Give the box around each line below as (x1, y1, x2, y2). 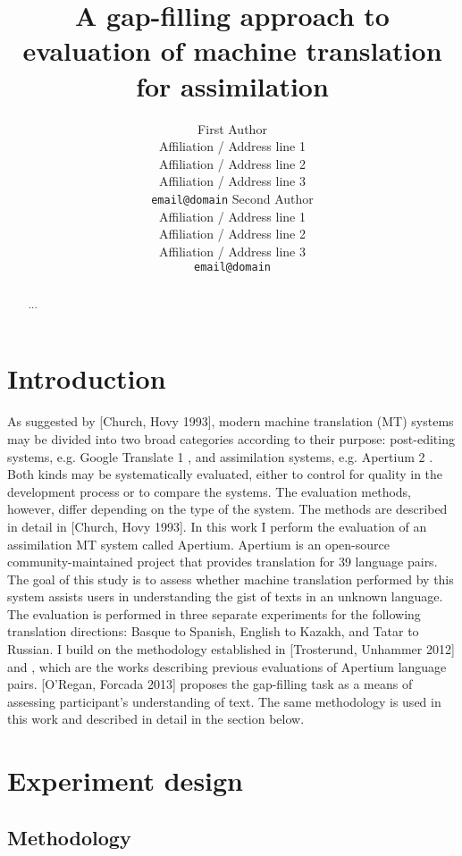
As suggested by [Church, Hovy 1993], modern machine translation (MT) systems (7, 412, 454, 431)
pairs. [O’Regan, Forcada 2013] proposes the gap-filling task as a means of (7, 675, 413, 693)
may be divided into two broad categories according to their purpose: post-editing (7, 429, 455, 448)
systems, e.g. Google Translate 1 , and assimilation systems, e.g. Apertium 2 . (7, 447, 433, 466)
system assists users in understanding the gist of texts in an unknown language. (7, 587, 443, 606)
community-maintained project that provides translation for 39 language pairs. (7, 552, 438, 571)
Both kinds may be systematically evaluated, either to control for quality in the (7, 465, 443, 483)
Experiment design (7, 762, 244, 799)
